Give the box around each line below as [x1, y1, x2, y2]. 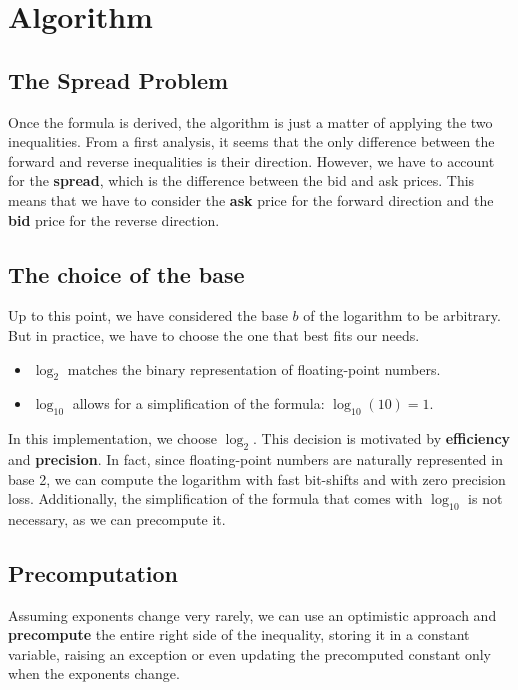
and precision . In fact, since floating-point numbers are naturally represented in [8, 448, 503, 469]
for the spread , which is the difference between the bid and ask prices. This [8, 170, 475, 191]
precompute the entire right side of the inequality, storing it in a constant [8, 624, 470, 645]
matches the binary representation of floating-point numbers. [67, 358, 441, 379]
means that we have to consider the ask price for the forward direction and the [8, 189, 494, 210]
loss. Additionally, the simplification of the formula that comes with [8, 488, 423, 509]
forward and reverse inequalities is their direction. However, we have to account [8, 150, 495, 171]
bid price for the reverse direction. [8, 209, 220, 230]
